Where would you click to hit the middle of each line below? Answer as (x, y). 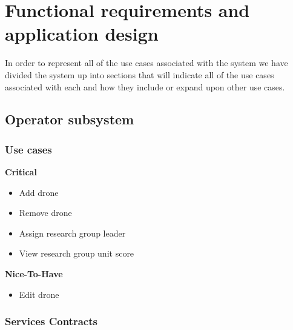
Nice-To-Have (34, 274)
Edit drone (39, 294)
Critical (21, 172)
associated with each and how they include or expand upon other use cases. (145, 86)
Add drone (39, 192)
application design (82, 34)
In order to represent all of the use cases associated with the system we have (146, 63)
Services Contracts (51, 321)
